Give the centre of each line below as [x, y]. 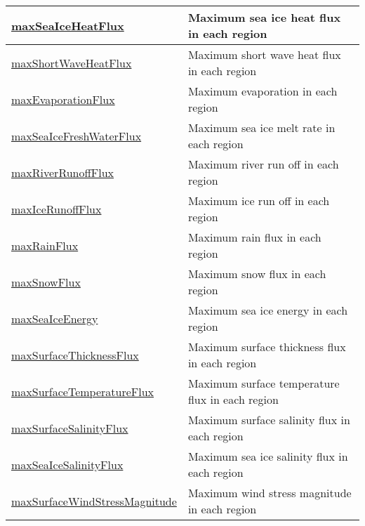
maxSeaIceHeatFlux [68, 25]
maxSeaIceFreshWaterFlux [77, 136]
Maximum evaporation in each [263, 91]
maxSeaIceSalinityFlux [67, 464]
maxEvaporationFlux [63, 99]
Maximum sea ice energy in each [268, 310]
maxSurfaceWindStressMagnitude [94, 501]
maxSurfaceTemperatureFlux [83, 391]
